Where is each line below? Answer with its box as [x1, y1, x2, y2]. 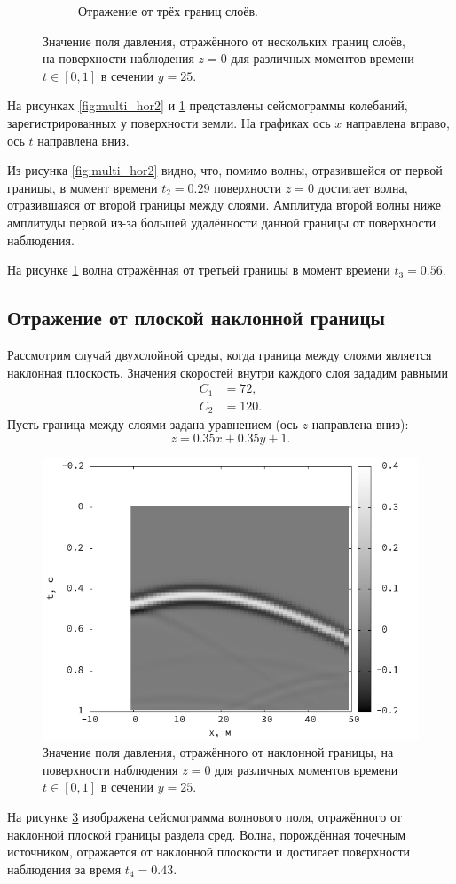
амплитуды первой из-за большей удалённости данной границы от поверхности [7, 212, 436, 231]
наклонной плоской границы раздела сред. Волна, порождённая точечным [7, 824, 406, 843]
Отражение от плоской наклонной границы [7, 304, 385, 331]
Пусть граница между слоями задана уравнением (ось [7, 415, 298, 434]
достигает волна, [318, 178, 408, 196]
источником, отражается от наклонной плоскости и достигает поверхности [7, 842, 411, 861]
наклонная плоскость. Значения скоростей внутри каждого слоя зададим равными [7, 362, 448, 381]
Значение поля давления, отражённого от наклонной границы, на [43, 743, 394, 761]
